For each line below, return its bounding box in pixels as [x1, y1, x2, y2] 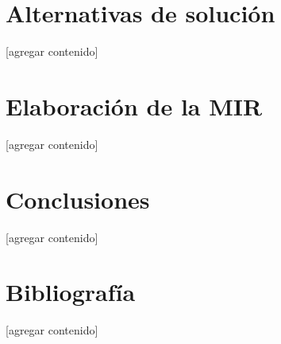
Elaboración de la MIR [6, 89, 263, 122]
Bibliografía [6, 276, 136, 308]
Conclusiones [6, 182, 150, 215]
